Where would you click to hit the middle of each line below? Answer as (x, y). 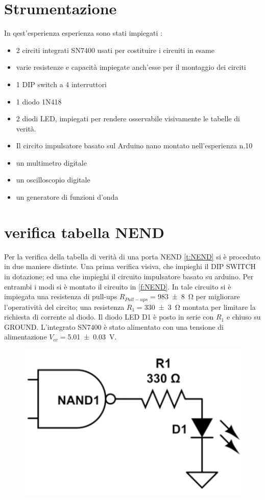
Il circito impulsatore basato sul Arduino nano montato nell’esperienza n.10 (134, 146)
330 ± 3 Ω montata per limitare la (200, 307)
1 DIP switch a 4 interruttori (61, 84)
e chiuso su (244, 317)
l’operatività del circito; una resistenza (64, 307)
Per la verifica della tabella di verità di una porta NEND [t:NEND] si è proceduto (132, 256)
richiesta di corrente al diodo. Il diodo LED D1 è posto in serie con (109, 317)
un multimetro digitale (51, 162)
